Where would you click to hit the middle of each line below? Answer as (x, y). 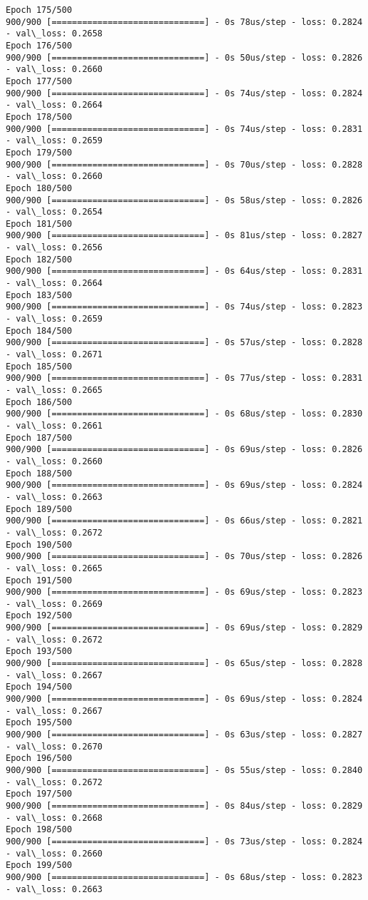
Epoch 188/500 (39, 473)
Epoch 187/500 (39, 438)
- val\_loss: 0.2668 (54, 818)
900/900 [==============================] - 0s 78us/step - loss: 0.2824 (184, 22)
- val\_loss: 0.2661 (54, 425)
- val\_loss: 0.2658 (54, 34)
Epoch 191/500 (39, 580)
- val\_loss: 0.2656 (54, 248)
